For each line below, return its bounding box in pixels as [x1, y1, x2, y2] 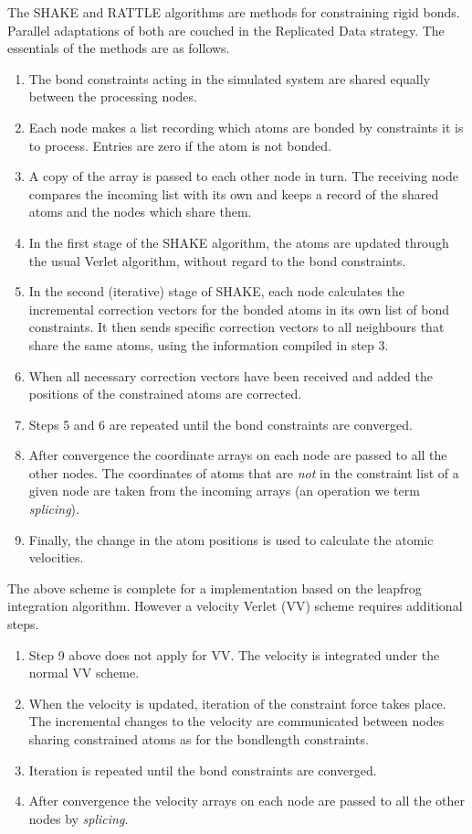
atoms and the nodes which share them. [28, 202, 252, 221]
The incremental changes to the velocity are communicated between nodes [28, 711, 445, 731]
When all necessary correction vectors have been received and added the [28, 366, 433, 385]
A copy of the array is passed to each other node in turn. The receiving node [28, 166, 458, 186]
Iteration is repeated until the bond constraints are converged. [28, 760, 377, 779]
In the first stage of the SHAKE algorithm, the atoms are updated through [28, 232, 449, 251]
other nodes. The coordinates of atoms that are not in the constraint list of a [28, 463, 459, 482]
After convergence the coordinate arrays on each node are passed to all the [28, 445, 447, 465]
